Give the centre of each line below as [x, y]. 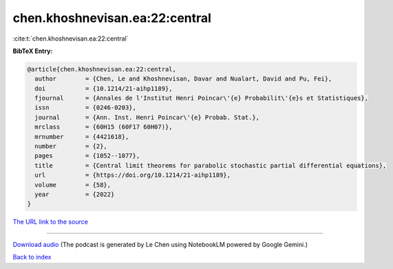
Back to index [32, 257]
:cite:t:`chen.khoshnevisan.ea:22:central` [71, 39]
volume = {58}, [73, 185]
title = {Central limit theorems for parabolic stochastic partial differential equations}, [211, 165]
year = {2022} [75, 194]
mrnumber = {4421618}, [82, 137]
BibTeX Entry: [33, 51]
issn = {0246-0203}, [86, 108]
